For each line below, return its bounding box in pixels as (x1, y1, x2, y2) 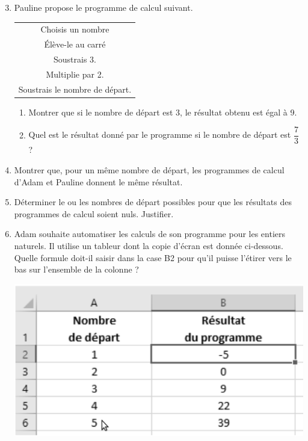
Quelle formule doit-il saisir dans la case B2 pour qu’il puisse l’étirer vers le (14, 251, 292, 264)
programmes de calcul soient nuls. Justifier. (14, 207, 174, 220)
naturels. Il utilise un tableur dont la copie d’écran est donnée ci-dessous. (14, 239, 283, 252)
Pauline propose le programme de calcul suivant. (14, 1, 193, 13)
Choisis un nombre (40, 23, 109, 35)
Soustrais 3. (53, 53, 96, 66)
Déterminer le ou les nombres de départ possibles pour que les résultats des (14, 196, 292, 208)
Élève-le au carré (44, 38, 106, 51)
